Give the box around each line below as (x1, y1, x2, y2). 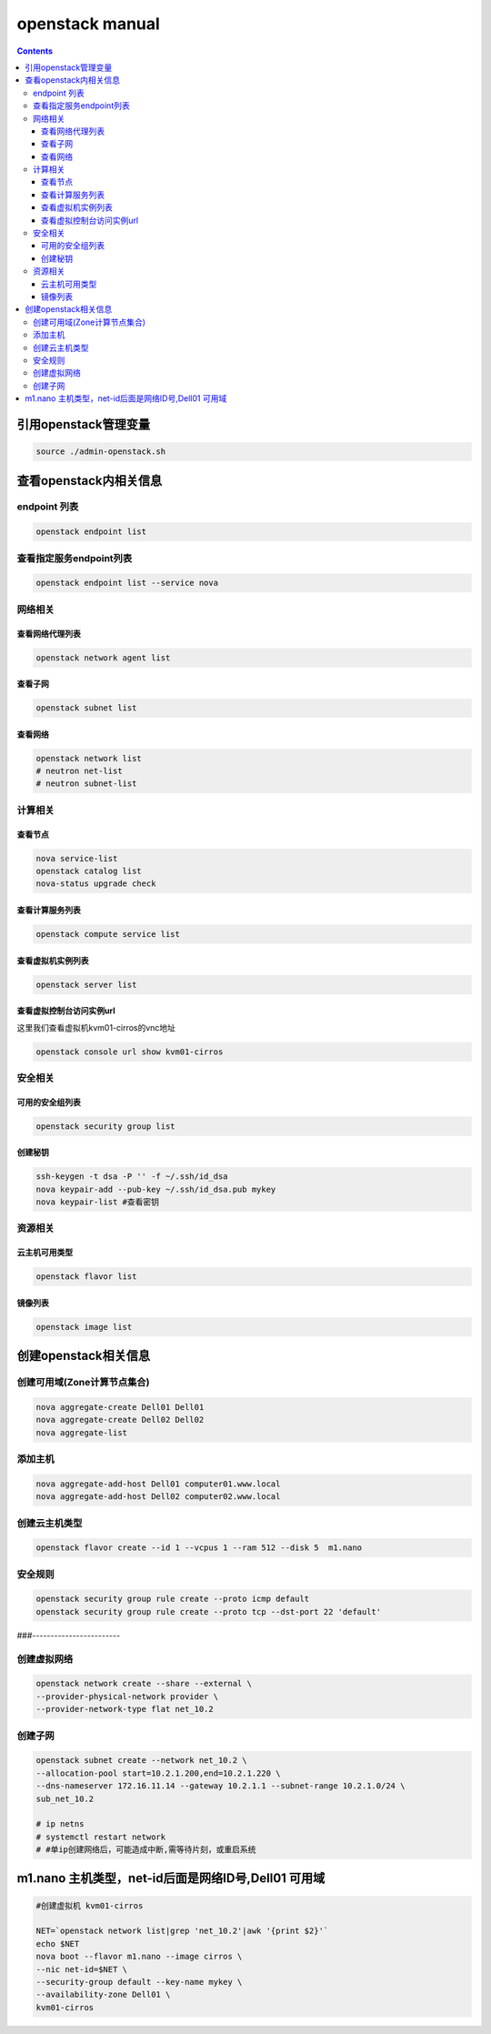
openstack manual (16, 14, 161, 34)
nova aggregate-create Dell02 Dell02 (35, 1415, 205, 1425)
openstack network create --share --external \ (35, 1678, 252, 1689)
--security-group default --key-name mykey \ (35, 1977, 243, 1987)
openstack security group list (35, 1121, 176, 1132)
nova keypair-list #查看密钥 (35, 1197, 159, 1207)
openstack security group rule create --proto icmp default (35, 1594, 310, 1605)
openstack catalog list (35, 866, 143, 876)
